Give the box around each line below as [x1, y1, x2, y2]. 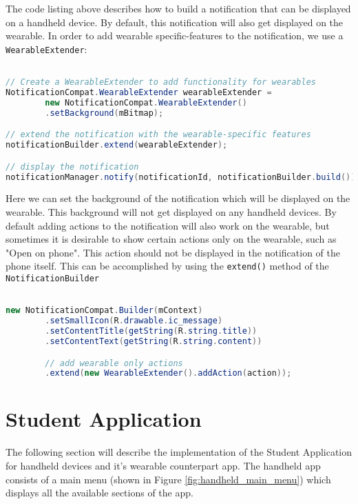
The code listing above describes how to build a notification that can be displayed [6, 1, 351, 15]
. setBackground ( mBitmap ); [45, 108, 164, 118]
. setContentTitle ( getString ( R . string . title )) [45, 326, 257, 336]
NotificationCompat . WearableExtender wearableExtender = [6, 87, 272, 97]
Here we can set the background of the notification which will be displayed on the [6, 191, 350, 205]
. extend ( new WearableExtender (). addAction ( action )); [45, 368, 292, 379]
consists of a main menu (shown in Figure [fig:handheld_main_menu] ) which [6, 472, 331, 486]
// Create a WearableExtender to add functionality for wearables [6, 77, 317, 88]
